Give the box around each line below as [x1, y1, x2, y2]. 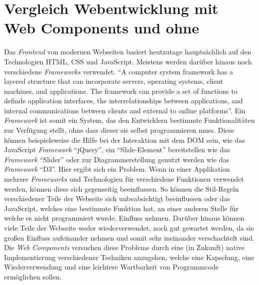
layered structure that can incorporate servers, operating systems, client [4, 76, 223, 86]
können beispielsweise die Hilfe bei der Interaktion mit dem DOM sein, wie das [4, 134, 245, 145]
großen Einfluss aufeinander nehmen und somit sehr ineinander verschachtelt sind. [4, 232, 255, 243]
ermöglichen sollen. [4, 271, 62, 282]
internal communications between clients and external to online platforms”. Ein [4, 105, 246, 115]
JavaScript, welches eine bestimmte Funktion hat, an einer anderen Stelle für [4, 203, 239, 213]
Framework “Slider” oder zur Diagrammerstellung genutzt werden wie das [4, 154, 229, 164]
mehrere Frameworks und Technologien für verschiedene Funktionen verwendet [4, 174, 244, 184]
